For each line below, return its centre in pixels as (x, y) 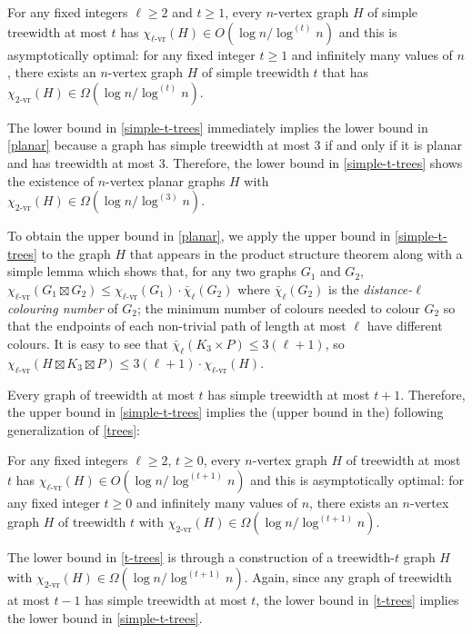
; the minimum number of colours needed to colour (278, 307)
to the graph (76, 253)
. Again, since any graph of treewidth (348, 577)
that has (345, 72)
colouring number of (63, 307)
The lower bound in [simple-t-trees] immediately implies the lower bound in (218, 127)
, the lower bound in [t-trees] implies (357, 600)
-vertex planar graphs (166, 180)
